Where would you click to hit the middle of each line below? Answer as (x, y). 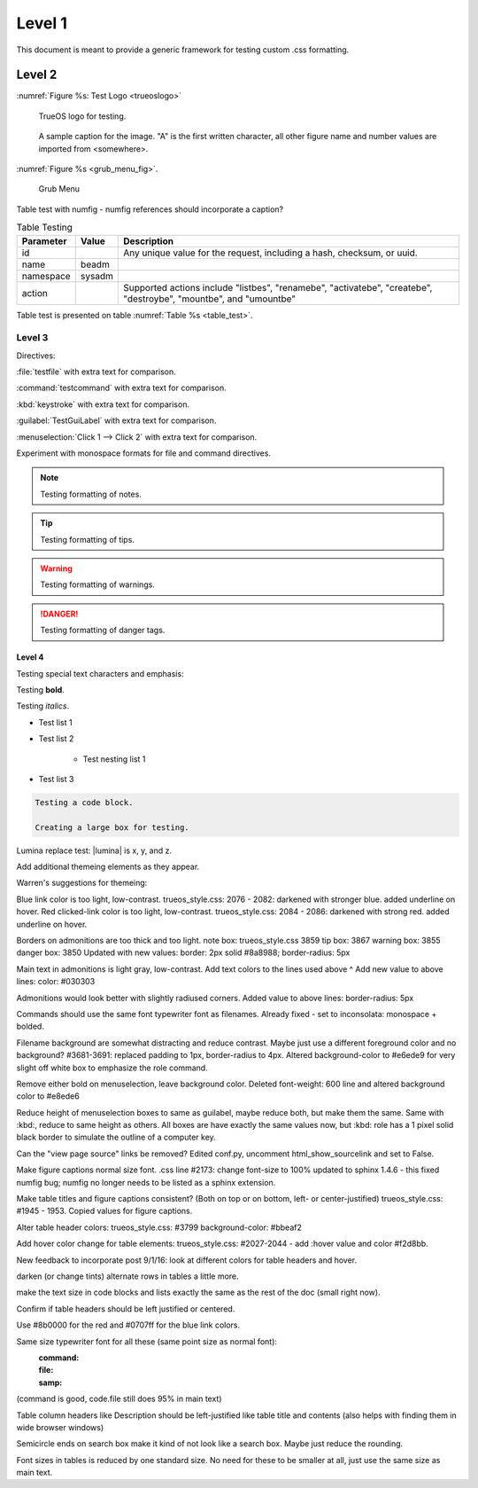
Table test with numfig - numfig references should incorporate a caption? (150, 209)
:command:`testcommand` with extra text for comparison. (121, 388)
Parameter (44, 241)
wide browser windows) (60, 1427)
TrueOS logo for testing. (82, 116)
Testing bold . (41, 689)
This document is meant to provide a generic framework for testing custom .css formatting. (183, 50)
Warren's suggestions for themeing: (82, 883)
